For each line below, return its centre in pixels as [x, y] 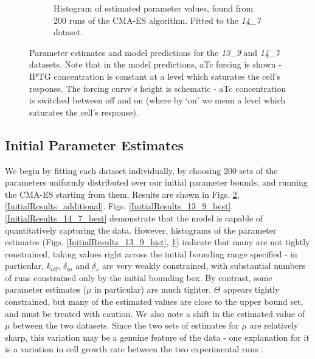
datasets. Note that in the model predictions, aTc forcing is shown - [155, 64]
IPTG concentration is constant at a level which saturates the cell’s [155, 76]
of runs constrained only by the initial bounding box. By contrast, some [139, 277]
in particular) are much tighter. [153, 289]
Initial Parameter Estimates [95, 145]
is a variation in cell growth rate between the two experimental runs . [134, 349]
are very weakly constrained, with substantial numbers [204, 266]
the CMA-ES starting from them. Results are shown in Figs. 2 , [122, 194]
